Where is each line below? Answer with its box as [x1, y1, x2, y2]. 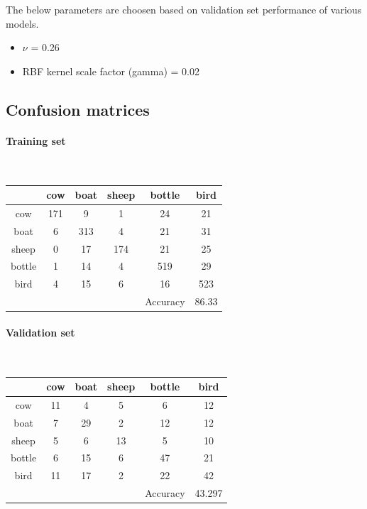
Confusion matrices [6, 98, 150, 120]
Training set [6, 133, 66, 148]
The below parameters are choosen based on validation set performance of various [6, 2, 362, 16]
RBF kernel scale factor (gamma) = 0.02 [22, 63, 199, 78]
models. [6, 16, 39, 31]
